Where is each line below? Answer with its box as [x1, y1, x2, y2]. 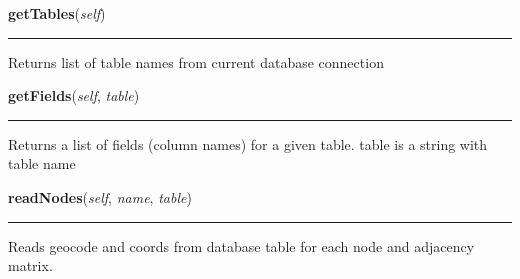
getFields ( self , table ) [8, 85, 140, 106]
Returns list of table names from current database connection [8, 51, 384, 72]
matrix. [8, 255, 53, 276]
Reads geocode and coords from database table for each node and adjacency [8, 235, 475, 256]
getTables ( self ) [8, 3, 106, 23]
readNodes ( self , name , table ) [8, 186, 192, 207]
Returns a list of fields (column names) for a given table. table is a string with [8, 133, 488, 154]
